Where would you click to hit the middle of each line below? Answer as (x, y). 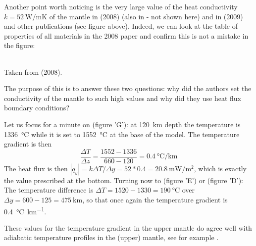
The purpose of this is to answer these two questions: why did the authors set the (128, 88)
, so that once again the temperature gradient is (155, 199)
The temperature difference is (49, 190)
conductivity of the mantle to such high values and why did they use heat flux (123, 98)
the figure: (20, 45)
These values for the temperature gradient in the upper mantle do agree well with (128, 227)
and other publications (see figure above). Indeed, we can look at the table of (121, 26)
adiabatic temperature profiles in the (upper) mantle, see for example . (111, 237)
